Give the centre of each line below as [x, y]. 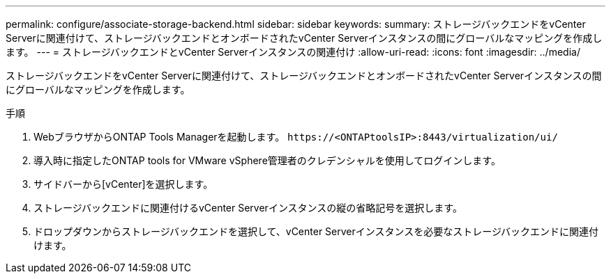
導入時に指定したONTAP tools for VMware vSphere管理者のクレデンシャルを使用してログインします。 [267, 160]
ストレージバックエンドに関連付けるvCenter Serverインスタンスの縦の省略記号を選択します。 [248, 208]
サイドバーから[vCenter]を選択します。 [123, 184]
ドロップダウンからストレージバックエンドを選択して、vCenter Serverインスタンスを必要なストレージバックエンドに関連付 [316, 231]
